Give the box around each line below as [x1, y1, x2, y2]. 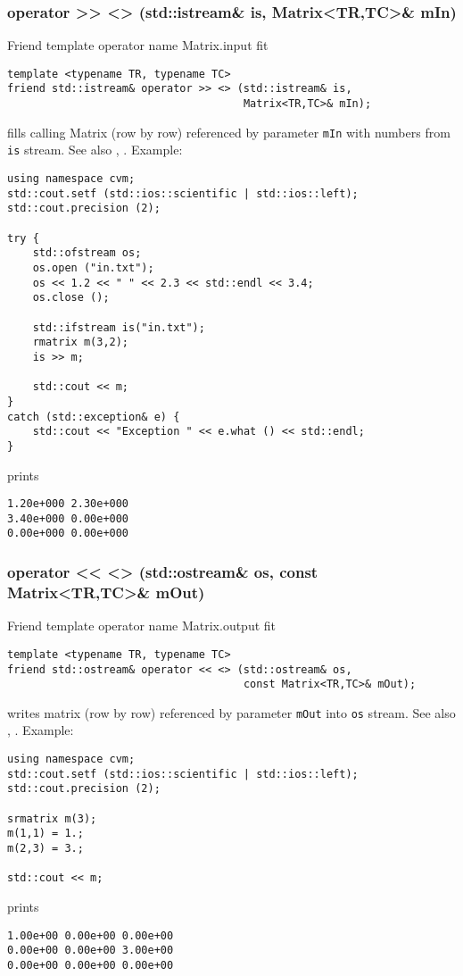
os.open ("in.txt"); [32, 262, 154, 275]
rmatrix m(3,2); [32, 336, 129, 349]
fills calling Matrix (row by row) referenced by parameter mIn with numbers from [7, 122, 451, 141]
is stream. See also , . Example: [7, 140, 183, 159]
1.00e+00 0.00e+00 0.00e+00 [7, 929, 174, 942]
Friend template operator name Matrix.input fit [7, 36, 269, 54]
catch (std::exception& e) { [7, 410, 180, 423]
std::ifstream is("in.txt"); [32, 321, 205, 334]
